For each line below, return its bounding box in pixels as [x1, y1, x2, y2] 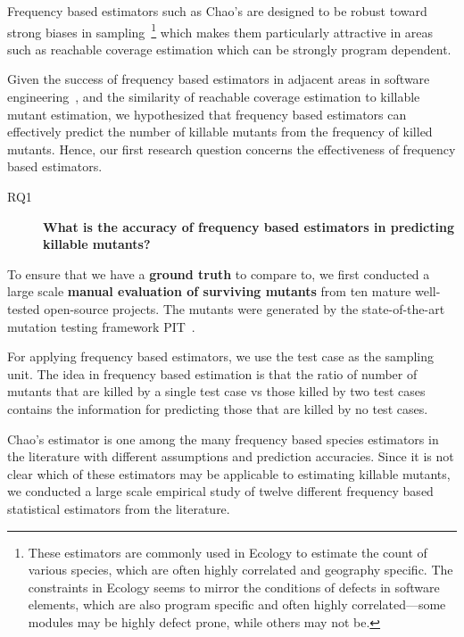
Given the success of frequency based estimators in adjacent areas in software [7, 70, 430, 88]
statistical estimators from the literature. [7, 499, 230, 517]
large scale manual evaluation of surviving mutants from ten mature [7, 282, 411, 301]
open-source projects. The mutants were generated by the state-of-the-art [44, 299, 445, 318]
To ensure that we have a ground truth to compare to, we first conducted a [7, 264, 430, 283]
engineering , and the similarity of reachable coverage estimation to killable [7, 87, 420, 106]
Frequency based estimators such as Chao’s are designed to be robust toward [7, 2, 427, 20]
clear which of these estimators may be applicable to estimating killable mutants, [7, 464, 451, 483]
